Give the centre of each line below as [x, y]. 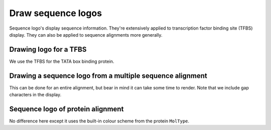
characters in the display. [35, 95]
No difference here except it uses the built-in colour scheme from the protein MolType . [99, 121]
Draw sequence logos [56, 13]
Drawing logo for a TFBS [48, 49]
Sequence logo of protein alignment [66, 109]
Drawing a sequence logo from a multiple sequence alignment [108, 76]
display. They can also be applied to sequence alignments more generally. [86, 35]
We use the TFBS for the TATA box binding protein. [62, 61]
